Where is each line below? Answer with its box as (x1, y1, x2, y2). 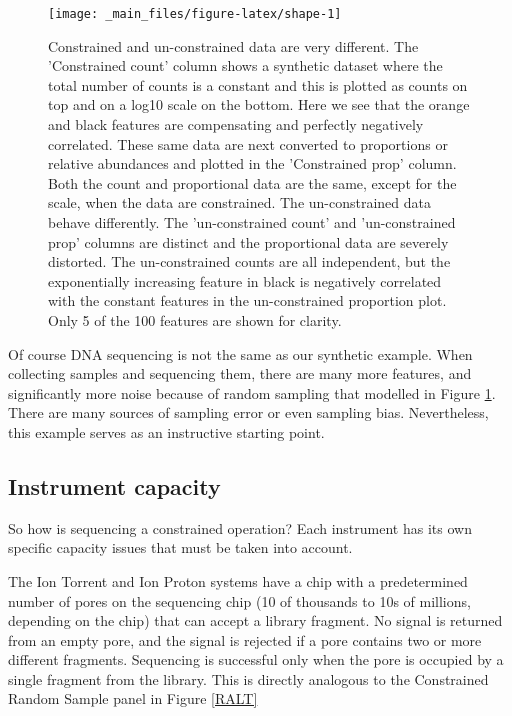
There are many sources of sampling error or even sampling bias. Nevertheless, (8, 402, 489, 423)
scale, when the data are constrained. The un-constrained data (48, 192, 432, 213)
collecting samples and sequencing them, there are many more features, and (8, 363, 472, 384)
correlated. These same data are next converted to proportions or (48, 133, 448, 154)
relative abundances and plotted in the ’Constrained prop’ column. (48, 153, 457, 174)
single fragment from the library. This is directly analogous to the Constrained (8, 668, 489, 689)
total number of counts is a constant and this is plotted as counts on (48, 74, 468, 95)
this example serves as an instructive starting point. (8, 421, 325, 442)
